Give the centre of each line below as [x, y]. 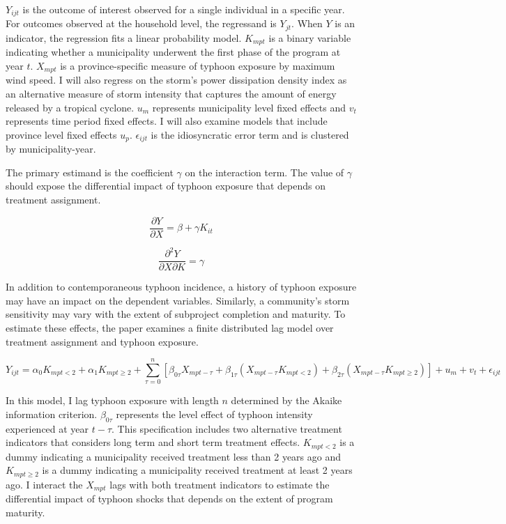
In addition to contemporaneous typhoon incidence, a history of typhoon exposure [181, 287]
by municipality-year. [51, 149]
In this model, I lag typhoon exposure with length [112, 400]
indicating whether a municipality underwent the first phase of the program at [173, 52]
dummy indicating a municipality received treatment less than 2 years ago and [173, 456]
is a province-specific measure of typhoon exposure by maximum [198, 65]
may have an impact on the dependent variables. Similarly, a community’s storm [178, 300]
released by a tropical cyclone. [70, 107]
